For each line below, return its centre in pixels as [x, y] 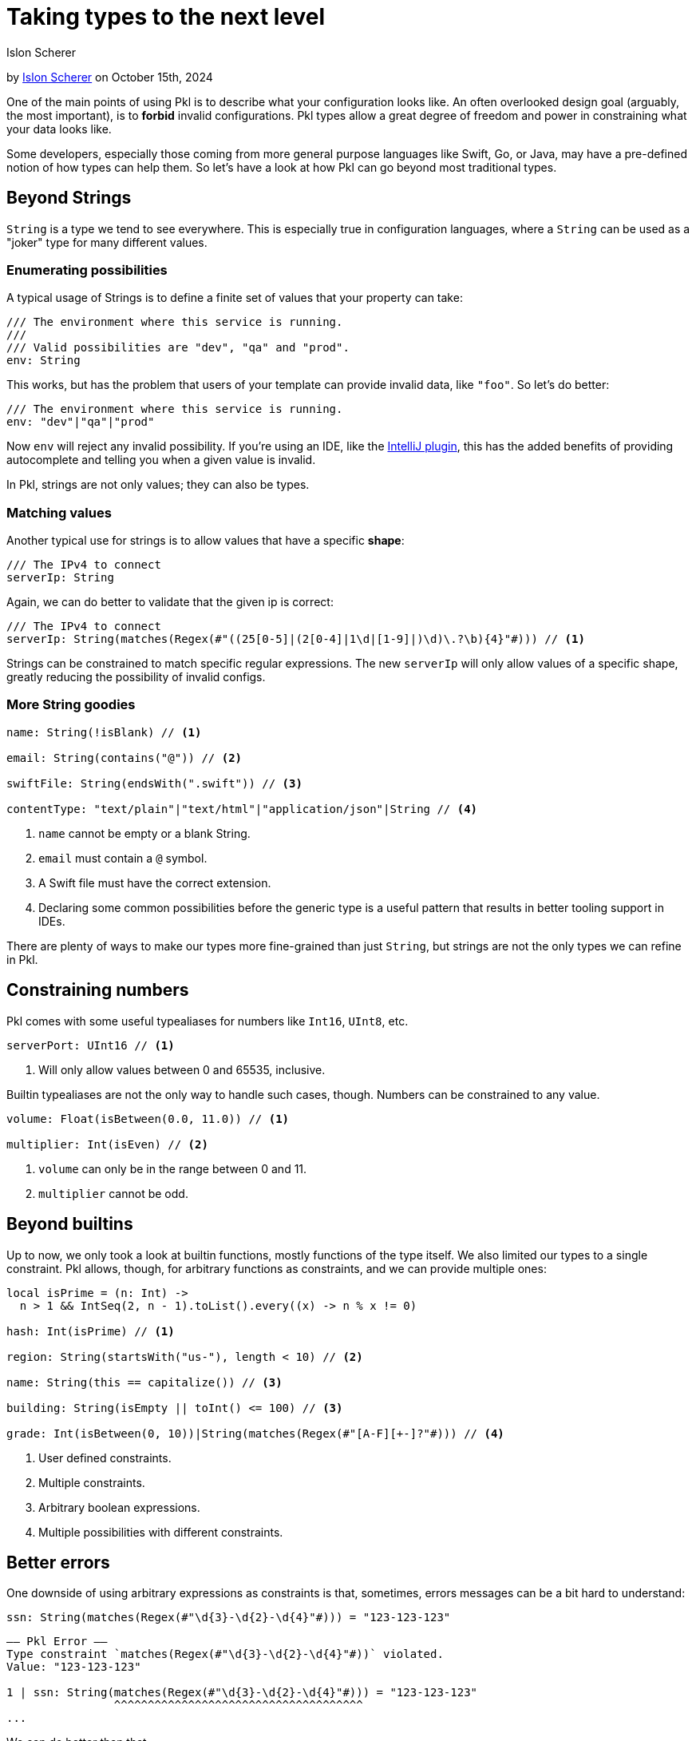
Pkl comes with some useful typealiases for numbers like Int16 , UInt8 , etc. [208, 1021]
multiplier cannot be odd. [113, 1193]
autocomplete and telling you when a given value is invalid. [161, 460]
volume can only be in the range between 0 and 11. [173, 1168]
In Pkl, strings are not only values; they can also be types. [158, 485]
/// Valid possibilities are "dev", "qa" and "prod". [178, 348]
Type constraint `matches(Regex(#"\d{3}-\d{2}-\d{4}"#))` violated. [225, 1654]
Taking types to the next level [166, 17]
